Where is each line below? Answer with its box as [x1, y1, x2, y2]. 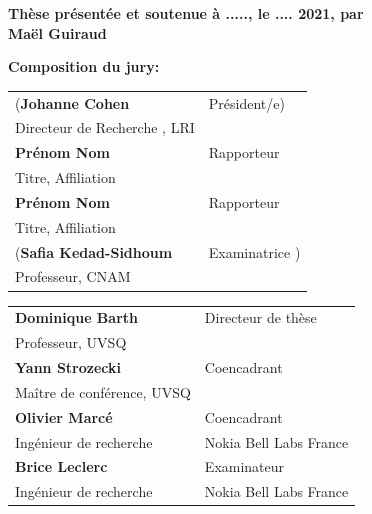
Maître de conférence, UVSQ [15, 381, 191, 402]
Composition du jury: [8, 56, 160, 77]
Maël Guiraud [8, 22, 107, 43]
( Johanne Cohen [15, 92, 130, 113]
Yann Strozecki [15, 356, 121, 377]
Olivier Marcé [15, 406, 113, 427]
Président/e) [208, 92, 285, 113]
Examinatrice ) [208, 241, 301, 262]
